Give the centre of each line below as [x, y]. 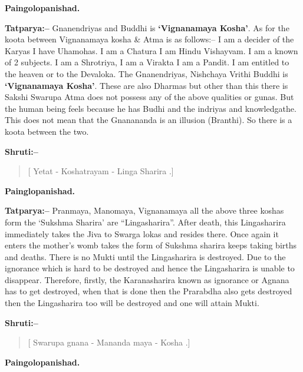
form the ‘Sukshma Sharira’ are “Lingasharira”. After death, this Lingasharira [145, 222]
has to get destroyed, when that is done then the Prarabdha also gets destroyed [149, 291]
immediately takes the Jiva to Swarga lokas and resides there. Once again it [142, 233]
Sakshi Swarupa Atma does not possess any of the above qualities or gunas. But [149, 97]
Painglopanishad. [40, 190]
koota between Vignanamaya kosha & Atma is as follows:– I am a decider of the [149, 39]
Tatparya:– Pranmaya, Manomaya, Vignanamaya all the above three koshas [144, 210]
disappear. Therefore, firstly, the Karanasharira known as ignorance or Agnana [147, 279]
